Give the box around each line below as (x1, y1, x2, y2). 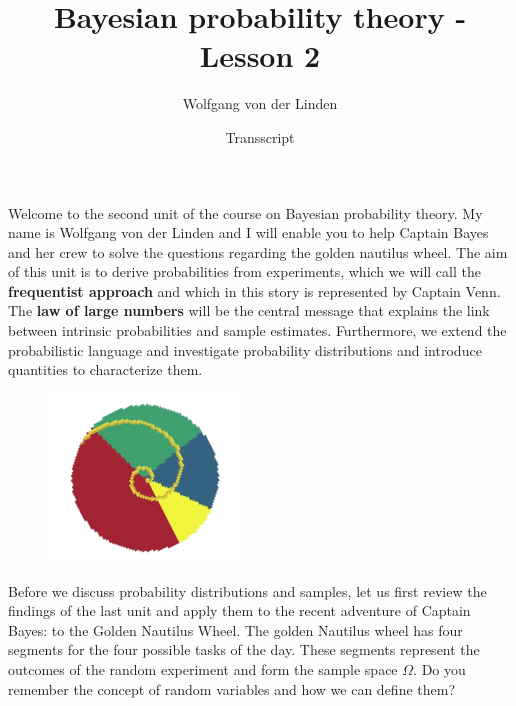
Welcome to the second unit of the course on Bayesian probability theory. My (8, 202, 483, 223)
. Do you (413, 659, 466, 680)
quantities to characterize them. (8, 359, 203, 380)
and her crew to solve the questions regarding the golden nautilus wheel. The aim (8, 241, 508, 262)
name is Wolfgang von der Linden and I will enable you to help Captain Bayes (8, 222, 489, 243)
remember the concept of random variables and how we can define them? (8, 678, 456, 699)
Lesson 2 (199, 35, 321, 76)
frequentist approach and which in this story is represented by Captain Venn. (8, 280, 501, 301)
